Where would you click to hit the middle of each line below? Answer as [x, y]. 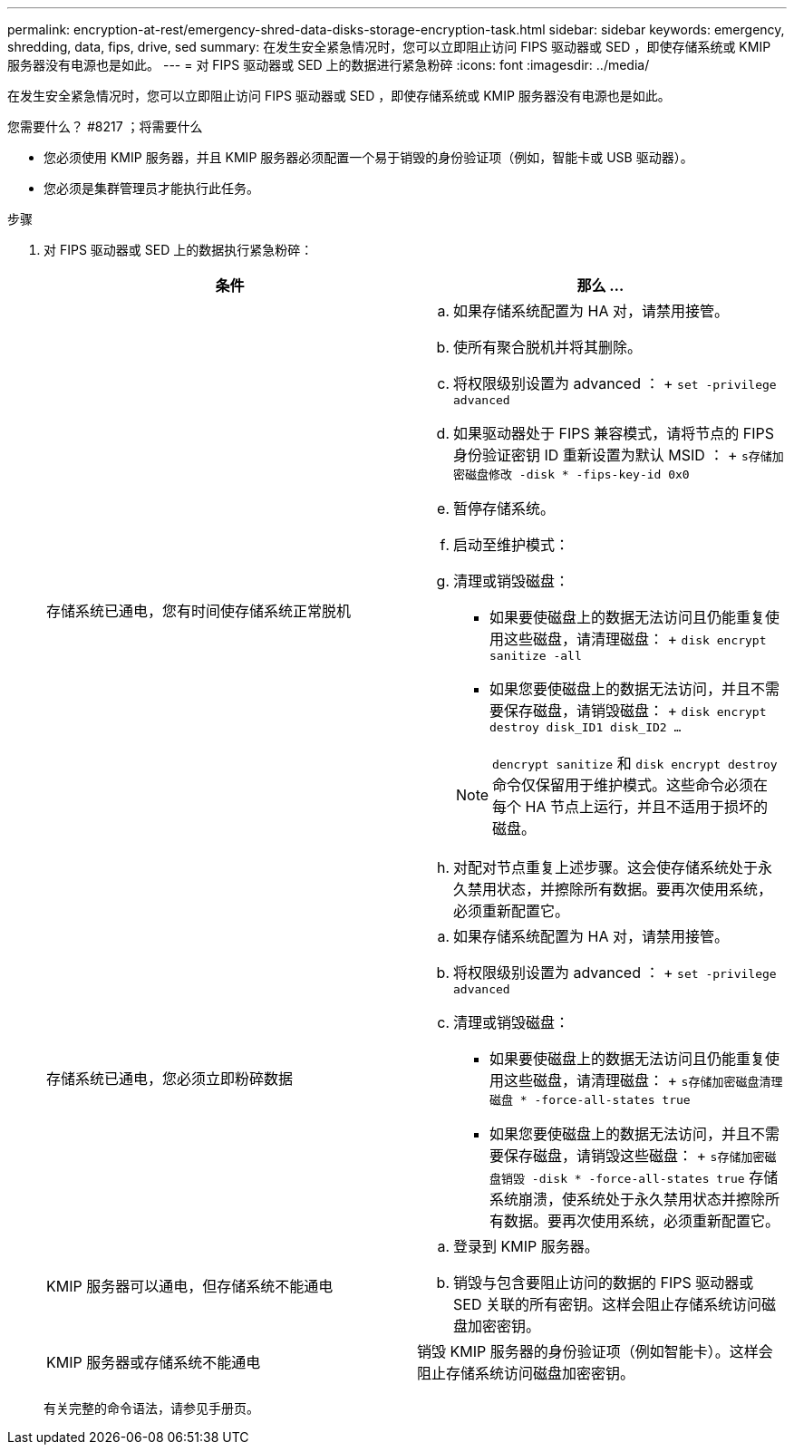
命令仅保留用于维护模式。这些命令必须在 [630, 785]
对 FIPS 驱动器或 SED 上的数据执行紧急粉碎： [179, 250]
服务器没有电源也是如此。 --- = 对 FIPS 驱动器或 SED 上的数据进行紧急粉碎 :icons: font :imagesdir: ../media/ [329, 65]
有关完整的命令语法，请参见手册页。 [151, 1408]
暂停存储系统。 [504, 508]
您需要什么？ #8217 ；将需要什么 [105, 126]
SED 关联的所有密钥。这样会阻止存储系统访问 [607, 1304]
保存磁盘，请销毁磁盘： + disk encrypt [635, 711]
